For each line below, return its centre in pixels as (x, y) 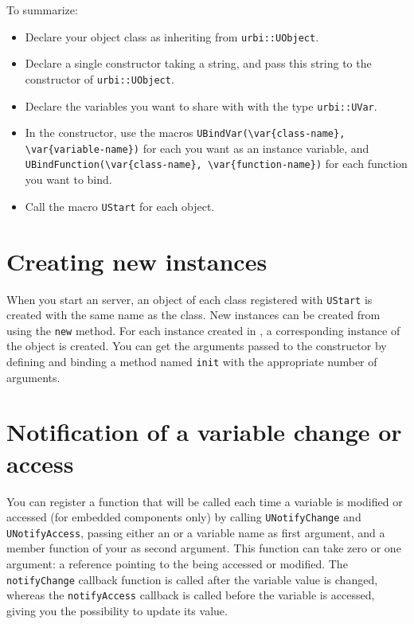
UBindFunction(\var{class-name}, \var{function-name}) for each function (216, 164)
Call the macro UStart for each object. (120, 206)
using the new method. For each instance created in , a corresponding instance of (203, 330)
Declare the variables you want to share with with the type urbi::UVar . (201, 105)
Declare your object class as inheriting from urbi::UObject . (172, 36)
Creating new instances (137, 261)
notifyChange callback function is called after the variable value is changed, (192, 579)
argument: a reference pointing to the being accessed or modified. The (177, 564)
